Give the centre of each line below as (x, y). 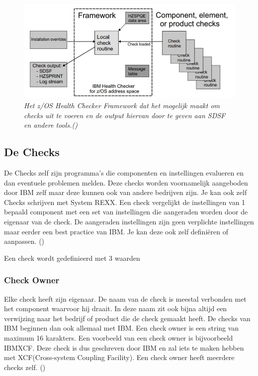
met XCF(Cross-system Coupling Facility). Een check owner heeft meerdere (119, 357)
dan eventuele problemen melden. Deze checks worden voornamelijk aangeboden (126, 182)
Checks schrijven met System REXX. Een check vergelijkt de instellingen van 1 (125, 202)
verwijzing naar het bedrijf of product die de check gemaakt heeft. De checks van (127, 318)
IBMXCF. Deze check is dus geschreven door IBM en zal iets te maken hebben (124, 347)
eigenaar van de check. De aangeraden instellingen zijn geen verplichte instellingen (129, 222)
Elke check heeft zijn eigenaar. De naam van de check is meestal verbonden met (125, 298)
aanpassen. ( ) (24, 241)
